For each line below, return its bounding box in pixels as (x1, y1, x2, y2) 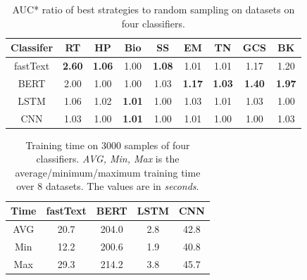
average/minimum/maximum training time (15, 165, 201, 179)
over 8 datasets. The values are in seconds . (16, 179, 199, 193)
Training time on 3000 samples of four (25, 137, 190, 152)
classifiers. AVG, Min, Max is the (36, 151, 180, 166)
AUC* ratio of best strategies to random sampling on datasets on (12, 2, 295, 16)
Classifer (11, 40, 54, 55)
